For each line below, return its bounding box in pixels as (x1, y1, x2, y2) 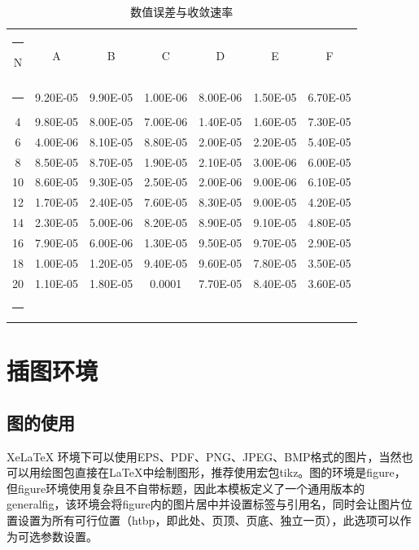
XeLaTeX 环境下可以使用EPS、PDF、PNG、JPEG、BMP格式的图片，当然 (7, 447, 402, 465)
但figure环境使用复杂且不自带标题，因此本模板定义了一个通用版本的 (7, 479, 365, 496)
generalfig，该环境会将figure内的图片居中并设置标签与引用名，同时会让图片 (7, 495, 401, 513)
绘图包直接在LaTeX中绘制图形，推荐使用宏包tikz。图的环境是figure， (40, 464, 406, 481)
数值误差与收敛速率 (130, 3, 234, 20)
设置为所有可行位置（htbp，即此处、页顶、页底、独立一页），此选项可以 (17, 511, 400, 528)
